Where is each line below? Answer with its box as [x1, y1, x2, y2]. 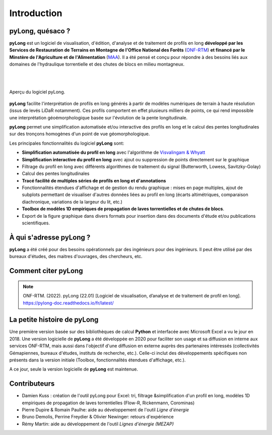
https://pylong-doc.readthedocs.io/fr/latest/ [23, 300, 114, 306]
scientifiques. [22, 220, 50, 226]
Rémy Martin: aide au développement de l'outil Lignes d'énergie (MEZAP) [22, 421, 174, 427]
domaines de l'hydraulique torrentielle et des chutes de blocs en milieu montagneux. [9, 61, 185, 68]
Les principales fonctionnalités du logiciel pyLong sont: [9, 140, 124, 146]
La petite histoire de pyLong [9, 316, 99, 324]
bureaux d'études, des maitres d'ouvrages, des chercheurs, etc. [9, 254, 143, 260]
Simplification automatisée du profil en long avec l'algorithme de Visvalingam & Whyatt [22, 149, 206, 156]
